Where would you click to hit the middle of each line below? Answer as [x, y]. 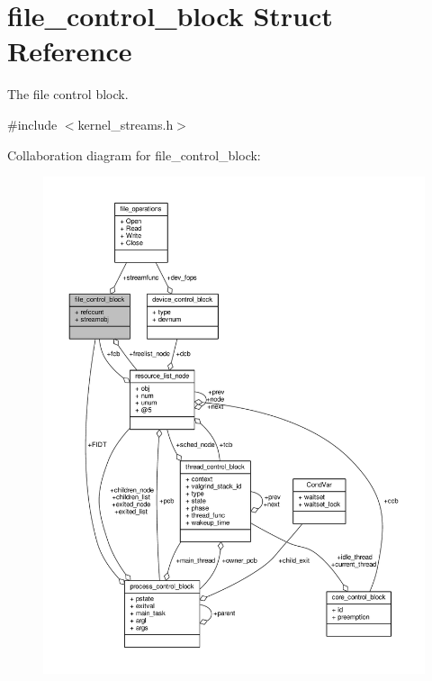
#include [32, 124]
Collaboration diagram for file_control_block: [134, 154]
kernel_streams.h [126, 124]
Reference [70, 51]
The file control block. [68, 94]
